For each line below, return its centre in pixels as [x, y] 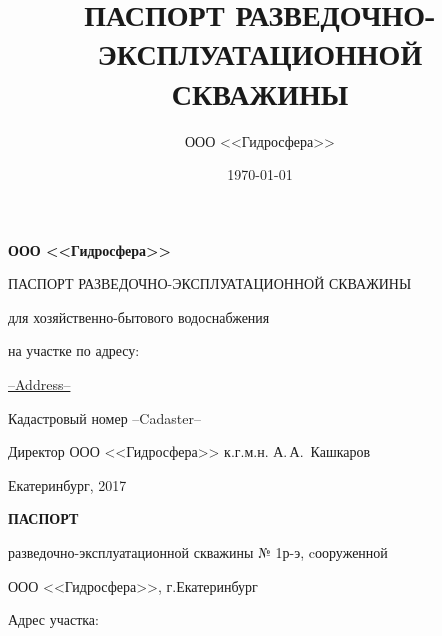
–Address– [39, 384]
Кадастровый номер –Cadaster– [104, 417]
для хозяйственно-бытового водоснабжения [139, 316]
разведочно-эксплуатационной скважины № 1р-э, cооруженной [198, 552]
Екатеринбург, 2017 [67, 484]
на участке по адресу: [74, 350]
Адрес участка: [53, 619]
